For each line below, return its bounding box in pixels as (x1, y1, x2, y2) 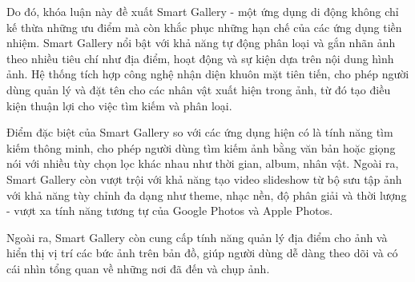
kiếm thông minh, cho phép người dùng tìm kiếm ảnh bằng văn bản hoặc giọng (6, 139, 396, 156)
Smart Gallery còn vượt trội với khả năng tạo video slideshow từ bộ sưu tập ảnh (6, 170, 402, 187)
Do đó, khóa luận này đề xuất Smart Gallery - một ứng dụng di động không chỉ (6, 3, 399, 19)
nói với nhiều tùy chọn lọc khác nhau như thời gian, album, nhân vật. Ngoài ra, (6, 155, 399, 172)
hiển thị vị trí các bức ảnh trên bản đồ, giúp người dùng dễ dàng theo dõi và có (6, 244, 398, 261)
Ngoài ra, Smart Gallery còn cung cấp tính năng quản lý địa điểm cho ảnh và (6, 228, 388, 245)
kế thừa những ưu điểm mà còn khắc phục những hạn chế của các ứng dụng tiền (6, 18, 402, 35)
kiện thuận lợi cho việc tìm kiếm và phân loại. (6, 97, 232, 113)
